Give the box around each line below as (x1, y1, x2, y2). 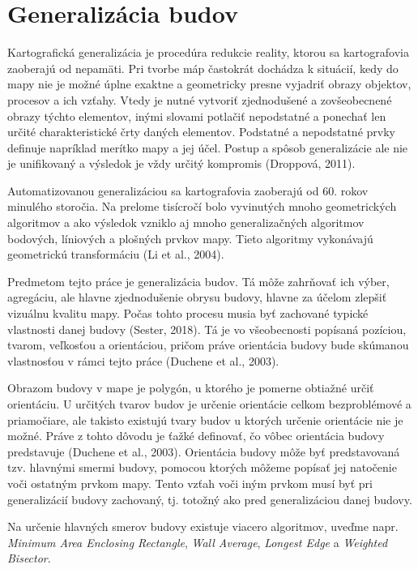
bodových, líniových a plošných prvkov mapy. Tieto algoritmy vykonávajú (7, 229, 373, 246)
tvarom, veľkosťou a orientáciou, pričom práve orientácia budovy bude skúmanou (7, 336, 409, 353)
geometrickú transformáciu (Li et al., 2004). (7, 246, 224, 263)
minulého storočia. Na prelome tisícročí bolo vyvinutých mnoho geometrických (7, 198, 397, 215)
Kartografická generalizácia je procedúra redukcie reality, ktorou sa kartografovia (7, 44, 409, 61)
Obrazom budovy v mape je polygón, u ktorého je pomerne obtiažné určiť (7, 379, 374, 396)
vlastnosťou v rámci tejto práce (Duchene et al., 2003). (7, 352, 279, 369)
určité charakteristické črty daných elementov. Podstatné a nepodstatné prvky (7, 123, 395, 140)
